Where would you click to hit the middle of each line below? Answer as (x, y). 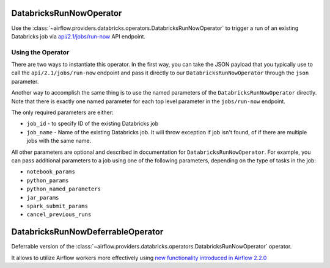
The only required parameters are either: (62, 112)
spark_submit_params (57, 206)
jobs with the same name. (59, 141)
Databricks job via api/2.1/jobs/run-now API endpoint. (79, 36)
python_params (48, 180)
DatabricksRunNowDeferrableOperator (87, 232)
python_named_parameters (64, 189)
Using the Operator (40, 52)
